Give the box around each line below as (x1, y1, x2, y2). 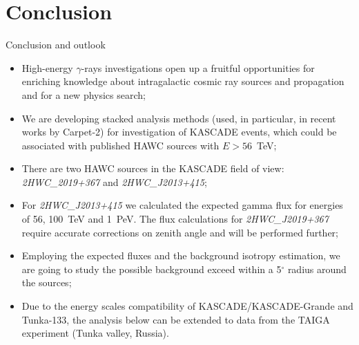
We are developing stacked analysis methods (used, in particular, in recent (21, 111, 336, 125)
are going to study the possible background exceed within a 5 (21, 261, 282, 276)
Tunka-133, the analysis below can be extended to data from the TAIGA (21, 312, 330, 326)
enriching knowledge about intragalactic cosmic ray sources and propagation (21, 74, 345, 88)
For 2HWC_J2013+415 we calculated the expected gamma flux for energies (21, 198, 343, 212)
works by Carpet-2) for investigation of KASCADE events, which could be (21, 124, 337, 139)
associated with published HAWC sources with (21, 138, 220, 152)
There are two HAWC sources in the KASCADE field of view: (21, 161, 284, 176)
